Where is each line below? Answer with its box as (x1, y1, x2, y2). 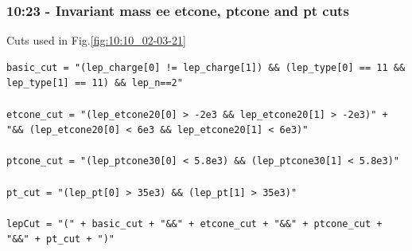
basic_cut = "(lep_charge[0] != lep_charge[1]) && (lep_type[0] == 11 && (6, 61, 406, 73)
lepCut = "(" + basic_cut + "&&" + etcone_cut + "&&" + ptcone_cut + (6, 218, 383, 229)
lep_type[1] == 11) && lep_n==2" (6, 77, 183, 89)
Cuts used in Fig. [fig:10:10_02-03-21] (6, 32, 186, 49)
